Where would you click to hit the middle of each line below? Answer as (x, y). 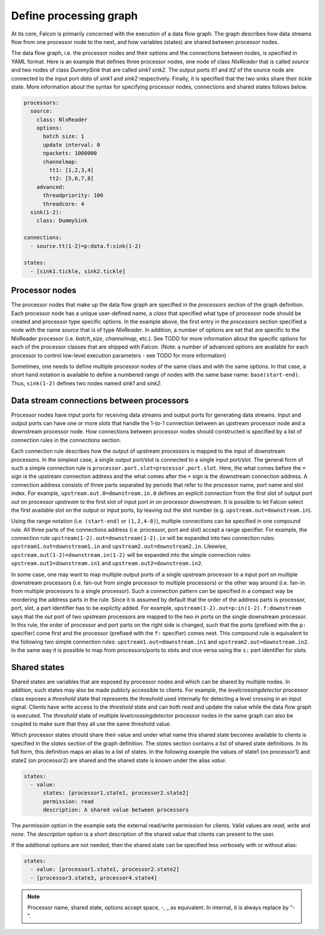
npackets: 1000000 (70, 153)
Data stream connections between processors (100, 400)
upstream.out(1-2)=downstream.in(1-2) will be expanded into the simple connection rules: (131, 554)
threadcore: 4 (63, 204)
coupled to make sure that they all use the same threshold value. (91, 724)
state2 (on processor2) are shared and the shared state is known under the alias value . (119, 760)
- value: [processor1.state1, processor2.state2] (105, 869)
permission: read (69, 801)
